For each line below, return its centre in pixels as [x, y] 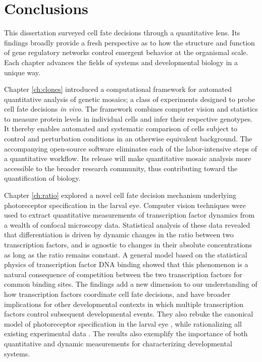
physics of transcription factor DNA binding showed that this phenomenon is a [126, 264]
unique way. [22, 72]
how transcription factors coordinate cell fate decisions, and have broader [117, 294]
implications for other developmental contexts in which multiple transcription [124, 304]
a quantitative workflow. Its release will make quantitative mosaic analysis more [128, 158]
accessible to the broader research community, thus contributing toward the [121, 168]
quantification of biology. [42, 178]
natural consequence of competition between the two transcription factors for [123, 274]
